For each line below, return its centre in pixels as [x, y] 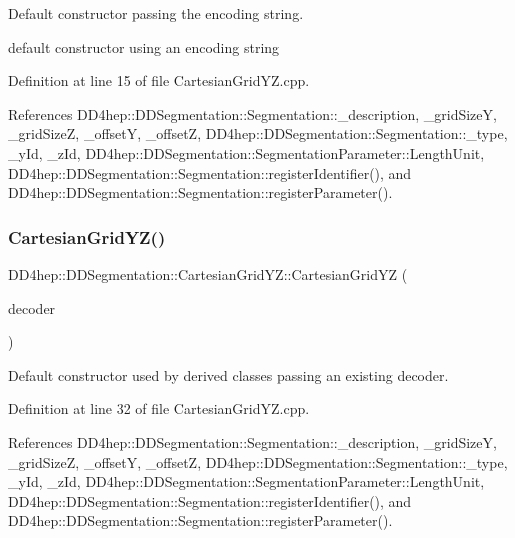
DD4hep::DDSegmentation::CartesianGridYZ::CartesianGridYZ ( [208, 273]
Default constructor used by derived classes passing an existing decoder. [228, 374]
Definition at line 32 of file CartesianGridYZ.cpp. [159, 408]
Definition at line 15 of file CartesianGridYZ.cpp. [159, 80]
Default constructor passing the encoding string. [156, 13]
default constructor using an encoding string [144, 46]
